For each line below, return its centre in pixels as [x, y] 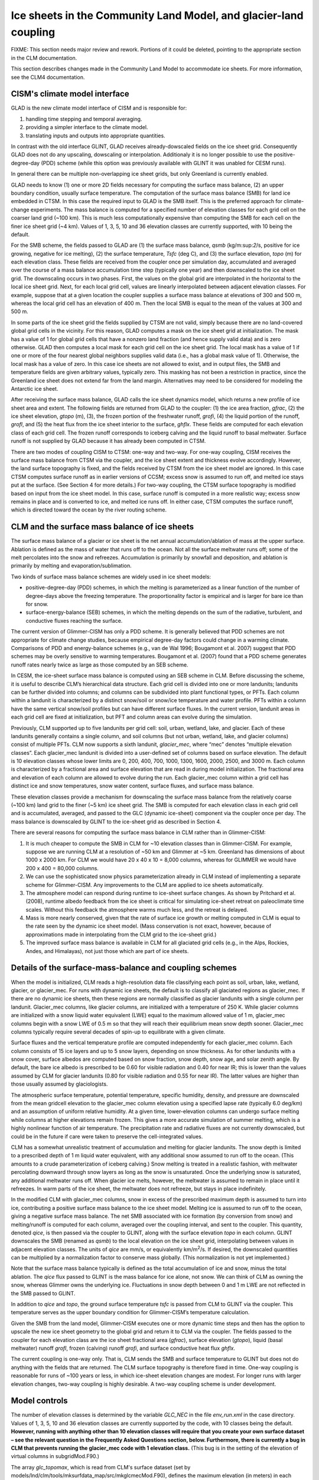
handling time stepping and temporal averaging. [84, 119]
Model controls [39, 1401]
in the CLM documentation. [44, 58]
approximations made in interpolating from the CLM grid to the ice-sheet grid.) [121, 934]
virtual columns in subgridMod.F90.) [55, 1456]
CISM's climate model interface [70, 94]
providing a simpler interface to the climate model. [87, 127]
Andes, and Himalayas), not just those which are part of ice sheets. [107, 951]
